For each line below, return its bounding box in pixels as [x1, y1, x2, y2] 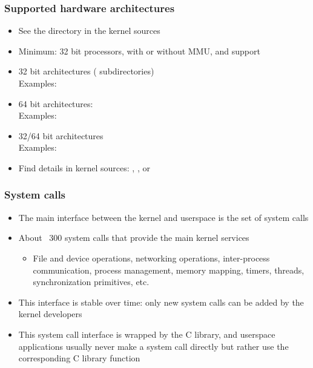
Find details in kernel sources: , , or [18, 161, 150, 174]
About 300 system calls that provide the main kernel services [18, 231, 249, 244]
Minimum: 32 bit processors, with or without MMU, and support [18, 44, 260, 57]
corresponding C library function [18, 352, 140, 364]
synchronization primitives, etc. [33, 275, 150, 288]
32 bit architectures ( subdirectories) [18, 65, 154, 77]
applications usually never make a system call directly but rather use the [18, 340, 289, 352]
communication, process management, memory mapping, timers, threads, [33, 263, 305, 276]
